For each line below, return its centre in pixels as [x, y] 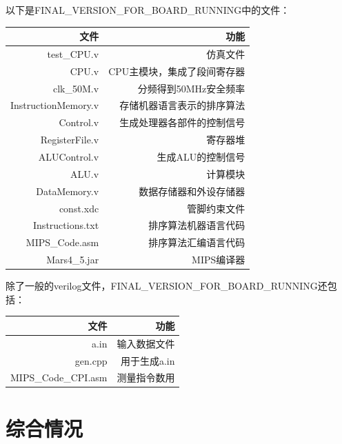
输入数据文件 [146, 343]
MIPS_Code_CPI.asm [59, 377]
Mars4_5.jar [73, 260]
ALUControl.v [69, 157]
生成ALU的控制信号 [201, 157]
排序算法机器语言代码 [197, 225]
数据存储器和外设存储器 [192, 191]
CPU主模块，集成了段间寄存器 [177, 71]
